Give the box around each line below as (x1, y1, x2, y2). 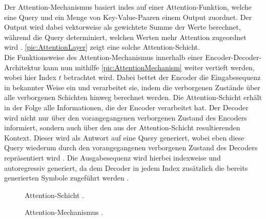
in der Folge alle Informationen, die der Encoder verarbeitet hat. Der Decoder (4, 102, 249, 112)
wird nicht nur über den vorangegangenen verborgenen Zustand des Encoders (4, 112, 247, 123)
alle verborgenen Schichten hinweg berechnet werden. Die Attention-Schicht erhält (4, 92, 262, 103)
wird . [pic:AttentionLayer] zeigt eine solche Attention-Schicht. (4, 42, 200, 52)
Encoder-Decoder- (205, 51, 262, 62)
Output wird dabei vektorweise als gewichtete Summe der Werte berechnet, (4, 22, 241, 32)
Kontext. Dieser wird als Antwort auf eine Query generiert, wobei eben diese (4, 132, 244, 143)
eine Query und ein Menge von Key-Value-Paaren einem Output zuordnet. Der (4, 11, 252, 22)
